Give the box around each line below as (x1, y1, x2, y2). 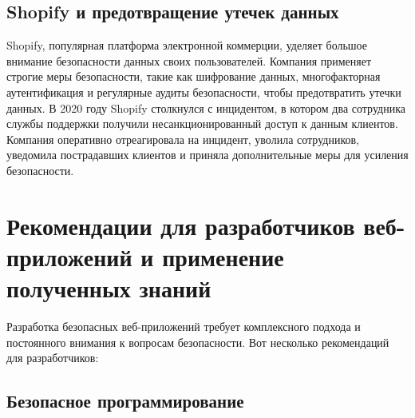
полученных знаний (6, 272, 211, 305)
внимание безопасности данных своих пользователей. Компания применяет (6, 52, 372, 69)
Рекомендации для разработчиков (6, 209, 355, 241)
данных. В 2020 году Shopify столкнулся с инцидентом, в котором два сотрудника (6, 99, 405, 116)
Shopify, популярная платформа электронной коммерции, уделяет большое (6, 37, 367, 54)
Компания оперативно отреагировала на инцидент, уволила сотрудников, (6, 130, 359, 147)
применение (162, 240, 284, 273)
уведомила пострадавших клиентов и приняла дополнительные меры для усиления (6, 146, 409, 163)
